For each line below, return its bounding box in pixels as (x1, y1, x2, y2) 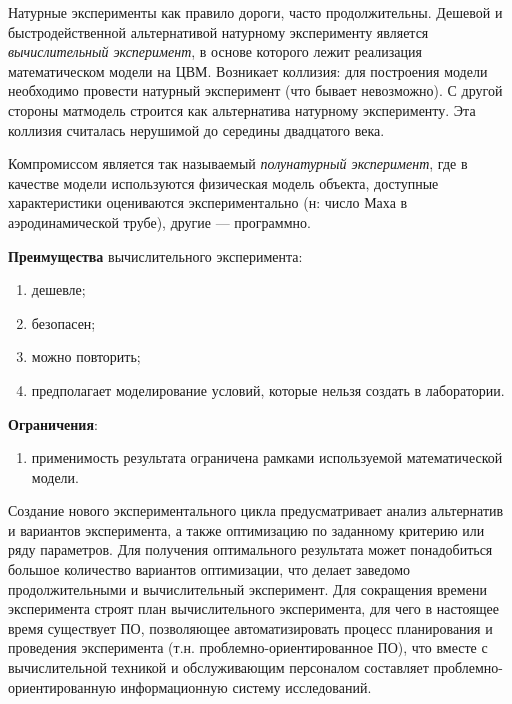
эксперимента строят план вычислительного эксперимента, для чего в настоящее (8, 598, 499, 619)
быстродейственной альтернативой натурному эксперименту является (8, 21, 429, 42)
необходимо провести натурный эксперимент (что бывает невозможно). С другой (8, 80, 503, 101)
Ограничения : (8, 413, 98, 434)
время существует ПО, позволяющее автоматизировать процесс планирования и (8, 617, 493, 638)
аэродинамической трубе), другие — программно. (8, 211, 311, 232)
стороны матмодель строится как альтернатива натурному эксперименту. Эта (8, 99, 476, 120)
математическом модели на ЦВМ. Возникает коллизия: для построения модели (8, 60, 488, 81)
